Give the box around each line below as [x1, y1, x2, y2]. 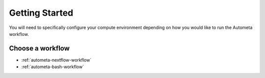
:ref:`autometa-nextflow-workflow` [21, 57, 92, 63]
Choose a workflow [9, 44, 70, 52]
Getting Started [9, 7, 74, 18]
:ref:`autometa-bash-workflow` [21, 64, 84, 70]
